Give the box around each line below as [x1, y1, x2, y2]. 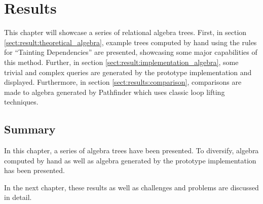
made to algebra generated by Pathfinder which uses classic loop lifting [4, 86, 225, 97]
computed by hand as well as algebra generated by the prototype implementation [4, 155, 256, 165]
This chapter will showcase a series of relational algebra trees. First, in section [4, 27, 247, 38]
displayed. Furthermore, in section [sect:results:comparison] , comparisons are [4, 77, 242, 87]
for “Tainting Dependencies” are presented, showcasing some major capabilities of [4, 47, 257, 57]
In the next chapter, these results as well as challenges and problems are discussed [4, 182, 259, 192]
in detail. [4, 192, 32, 202]
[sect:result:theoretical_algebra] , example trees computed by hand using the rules [4, 37, 257, 47]
